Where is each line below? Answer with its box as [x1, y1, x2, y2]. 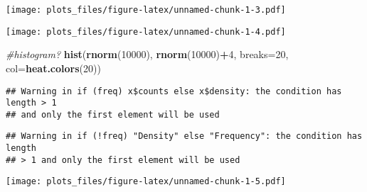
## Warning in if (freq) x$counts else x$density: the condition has [6, 86, 342, 96]
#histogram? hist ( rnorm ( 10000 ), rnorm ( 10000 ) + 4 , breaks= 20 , [6, 47, 289, 62]
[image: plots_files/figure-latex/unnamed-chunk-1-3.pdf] [6, 5, 286, 15]
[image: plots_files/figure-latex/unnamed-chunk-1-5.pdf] [6, 176, 286, 187]
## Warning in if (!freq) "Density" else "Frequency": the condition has [6, 131, 363, 142]
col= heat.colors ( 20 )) [6, 60, 101, 75]
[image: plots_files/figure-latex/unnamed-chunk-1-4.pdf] [6, 26, 286, 37]
